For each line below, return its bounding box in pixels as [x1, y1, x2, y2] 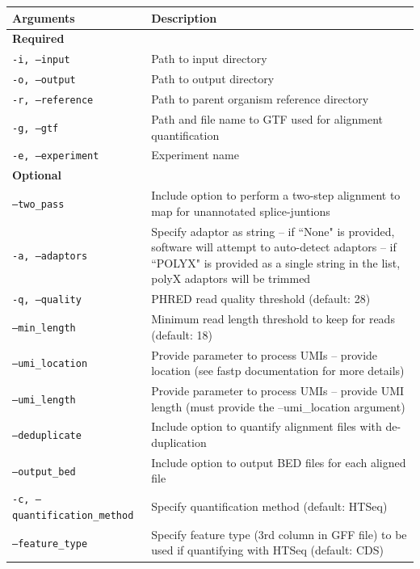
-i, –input [12, 54, 70, 66]
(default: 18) [151, 326, 213, 343]
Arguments [12, 9, 75, 26]
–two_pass [12, 198, 65, 210]
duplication [151, 433, 207, 450]
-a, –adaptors [12, 250, 88, 262]
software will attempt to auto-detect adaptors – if [151, 238, 397, 255]
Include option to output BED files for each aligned [151, 453, 406, 470]
